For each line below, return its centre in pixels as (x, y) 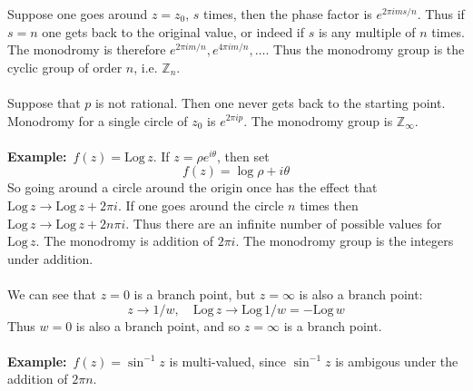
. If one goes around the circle (201, 205)
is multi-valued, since (228, 361)
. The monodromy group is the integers (345, 241)
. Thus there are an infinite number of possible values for (284, 223)
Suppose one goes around (78, 14)
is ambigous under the (397, 361)
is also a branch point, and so (158, 325)
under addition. (50, 258)
